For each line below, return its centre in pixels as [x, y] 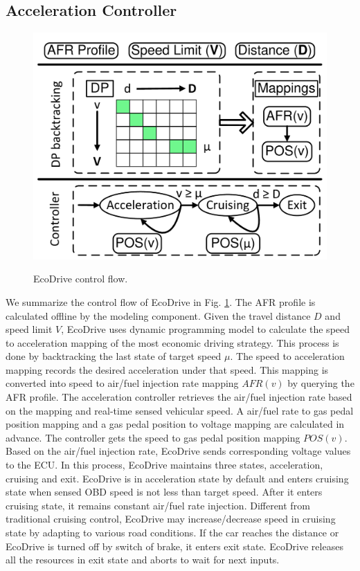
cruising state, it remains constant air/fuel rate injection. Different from [158, 505]
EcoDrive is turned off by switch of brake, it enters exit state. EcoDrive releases [174, 546]
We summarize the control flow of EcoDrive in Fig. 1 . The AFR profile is [161, 301]
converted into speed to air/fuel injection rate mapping [122, 383]
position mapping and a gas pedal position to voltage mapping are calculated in [175, 424]
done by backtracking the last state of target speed [114, 356]
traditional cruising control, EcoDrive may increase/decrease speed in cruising [171, 519]
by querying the [321, 383]
